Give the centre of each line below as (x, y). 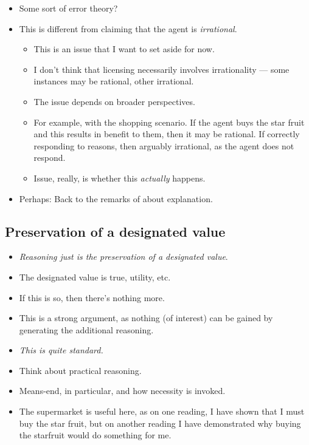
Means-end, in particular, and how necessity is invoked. (122, 391)
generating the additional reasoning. (86, 329)
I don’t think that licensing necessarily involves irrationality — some (161, 69)
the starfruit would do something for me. (95, 435)
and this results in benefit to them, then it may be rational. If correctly (167, 134)
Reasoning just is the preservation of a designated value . (123, 256)
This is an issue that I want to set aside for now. (124, 49)
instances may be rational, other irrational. (114, 81)
